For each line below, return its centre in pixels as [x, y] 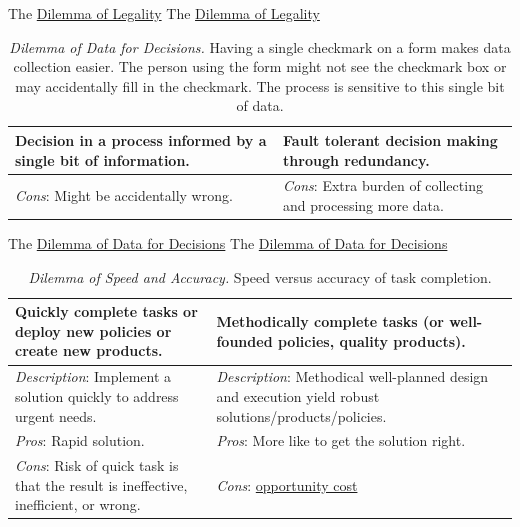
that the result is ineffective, [101, 484]
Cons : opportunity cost [287, 484]
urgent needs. [56, 415]
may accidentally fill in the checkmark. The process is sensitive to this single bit [260, 85]
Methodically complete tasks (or [330, 321]
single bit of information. [102, 159]
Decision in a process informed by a [141, 139]
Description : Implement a [93, 376]
